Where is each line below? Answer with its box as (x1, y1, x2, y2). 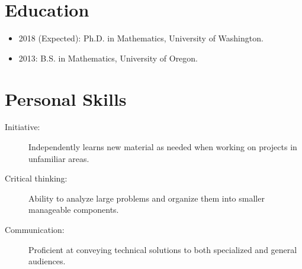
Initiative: (5, 121, 40, 133)
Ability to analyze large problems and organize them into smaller (28, 192, 265, 204)
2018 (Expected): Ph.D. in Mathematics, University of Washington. (18, 32, 264, 44)
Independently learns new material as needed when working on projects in (28, 141, 297, 153)
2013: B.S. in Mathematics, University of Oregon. (18, 51, 198, 64)
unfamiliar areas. (28, 152, 89, 164)
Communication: (5, 223, 65, 235)
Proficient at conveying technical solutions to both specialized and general (28, 243, 297, 255)
